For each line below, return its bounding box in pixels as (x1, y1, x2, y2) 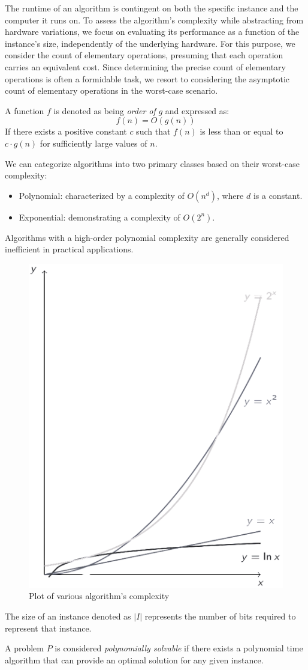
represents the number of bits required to (144, 609, 296, 622)
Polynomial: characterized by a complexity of (19, 189, 185, 201)
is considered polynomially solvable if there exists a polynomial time (55, 642, 303, 654)
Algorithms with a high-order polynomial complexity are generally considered (5, 231, 289, 243)
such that (136, 125, 171, 138)
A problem (5, 642, 44, 654)
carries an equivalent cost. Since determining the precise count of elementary (5, 60, 286, 73)
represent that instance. (5, 621, 92, 634)
